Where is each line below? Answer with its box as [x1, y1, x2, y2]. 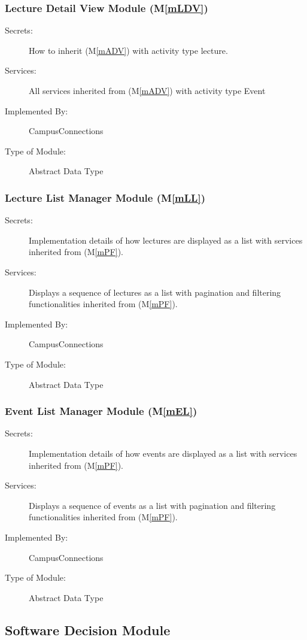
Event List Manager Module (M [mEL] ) [5, 404, 197, 418]
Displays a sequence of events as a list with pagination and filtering [29, 499, 276, 511]
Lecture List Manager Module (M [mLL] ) [5, 190, 205, 205]
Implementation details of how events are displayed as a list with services [29, 447, 297, 459]
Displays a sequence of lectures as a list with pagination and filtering [29, 286, 281, 298]
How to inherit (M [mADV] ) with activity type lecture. [29, 44, 228, 56]
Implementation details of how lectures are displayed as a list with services [29, 233, 303, 246]
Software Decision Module [5, 620, 171, 639]
